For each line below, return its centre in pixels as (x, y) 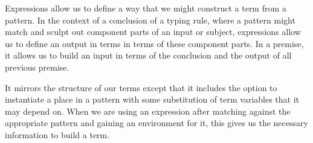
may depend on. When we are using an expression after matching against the (148, 111)
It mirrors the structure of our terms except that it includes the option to (141, 87)
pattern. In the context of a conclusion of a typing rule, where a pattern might (150, 20)
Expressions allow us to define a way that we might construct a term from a (146, 8)
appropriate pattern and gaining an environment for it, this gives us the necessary (156, 123)
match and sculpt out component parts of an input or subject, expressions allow (153, 32)
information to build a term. (57, 134)
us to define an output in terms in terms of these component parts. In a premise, (154, 43)
